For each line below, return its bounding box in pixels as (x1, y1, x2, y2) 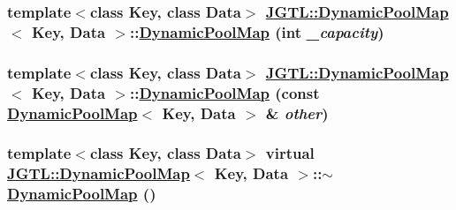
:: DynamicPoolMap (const (130, 81, 320, 103)
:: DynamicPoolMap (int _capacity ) (130, 20, 384, 42)
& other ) (265, 101, 329, 124)
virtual (265, 142, 315, 164)
